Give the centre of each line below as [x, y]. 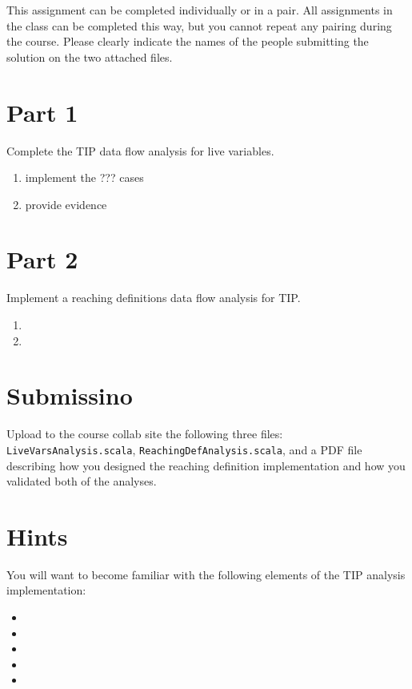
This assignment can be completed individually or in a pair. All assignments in [200, 10]
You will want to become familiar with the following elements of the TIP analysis [206, 574]
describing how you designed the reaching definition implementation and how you [206, 465]
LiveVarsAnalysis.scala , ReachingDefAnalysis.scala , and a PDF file [184, 449]
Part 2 [42, 259]
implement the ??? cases [84, 177]
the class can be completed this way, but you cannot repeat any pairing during [199, 25]
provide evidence [66, 204]
